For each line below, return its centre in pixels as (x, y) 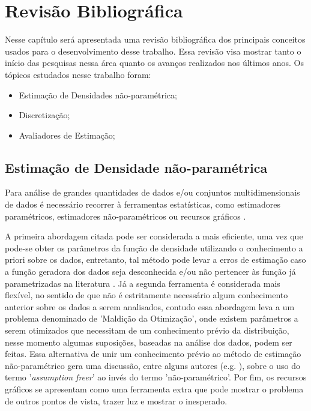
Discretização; (44, 115)
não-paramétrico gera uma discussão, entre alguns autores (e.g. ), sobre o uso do (152, 365)
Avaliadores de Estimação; (67, 135)
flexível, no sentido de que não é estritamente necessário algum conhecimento (146, 295)
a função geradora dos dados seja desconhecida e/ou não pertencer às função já (150, 271)
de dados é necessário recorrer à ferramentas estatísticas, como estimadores (143, 204)
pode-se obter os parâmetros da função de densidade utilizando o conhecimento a (154, 247)
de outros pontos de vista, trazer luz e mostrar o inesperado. (116, 400)
